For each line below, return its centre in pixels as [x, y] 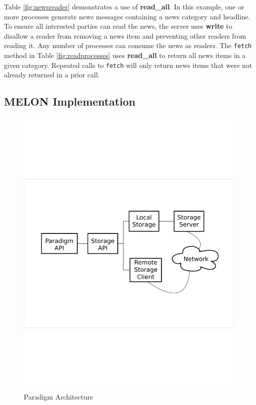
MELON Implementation [70, 101]
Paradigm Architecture [58, 396]
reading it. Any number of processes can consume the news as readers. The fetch [128, 45]
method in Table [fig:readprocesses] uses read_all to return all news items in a [125, 55]
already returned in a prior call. [52, 75]
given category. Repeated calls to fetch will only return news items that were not [128, 65]
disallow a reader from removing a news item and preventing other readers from [125, 35]
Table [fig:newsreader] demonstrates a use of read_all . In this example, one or [124, 6]
